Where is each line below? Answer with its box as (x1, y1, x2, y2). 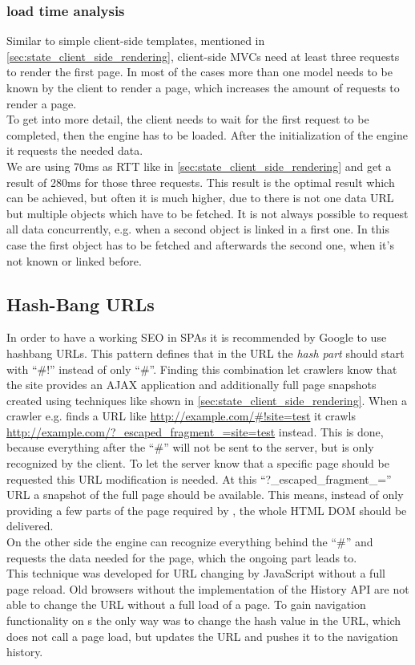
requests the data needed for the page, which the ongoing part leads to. (6, 549, 357, 566)
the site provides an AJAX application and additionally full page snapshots (6, 376, 377, 393)
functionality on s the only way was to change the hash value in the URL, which (6, 612, 401, 629)
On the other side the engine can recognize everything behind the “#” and (6, 533, 373, 550)
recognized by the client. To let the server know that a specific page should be (6, 455, 389, 472)
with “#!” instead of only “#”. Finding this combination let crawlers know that (6, 360, 397, 377)
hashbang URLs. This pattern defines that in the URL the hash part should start (6, 344, 405, 361)
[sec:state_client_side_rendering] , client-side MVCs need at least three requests (6, 47, 400, 64)
